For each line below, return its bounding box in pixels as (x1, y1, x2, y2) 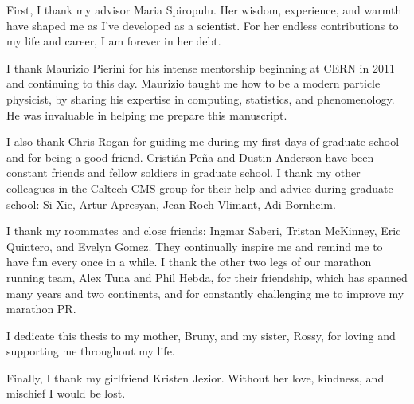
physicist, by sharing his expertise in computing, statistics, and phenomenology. (6, 90, 395, 107)
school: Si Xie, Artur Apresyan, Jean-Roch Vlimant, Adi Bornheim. (6, 195, 336, 212)
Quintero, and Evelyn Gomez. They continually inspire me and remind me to (6, 237, 383, 254)
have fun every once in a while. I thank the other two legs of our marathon (6, 253, 372, 270)
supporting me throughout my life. (6, 343, 175, 359)
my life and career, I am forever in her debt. (6, 33, 221, 49)
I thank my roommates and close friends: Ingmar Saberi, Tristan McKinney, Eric (6, 222, 401, 239)
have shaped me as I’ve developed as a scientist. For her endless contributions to (6, 17, 399, 33)
